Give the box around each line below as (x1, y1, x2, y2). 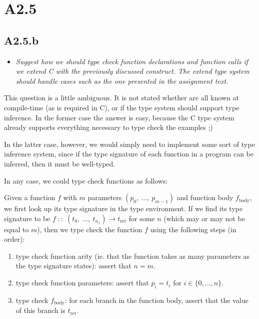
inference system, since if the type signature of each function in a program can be (4, 148, 253, 159)
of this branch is (15, 305, 65, 315)
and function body (176, 192, 233, 203)
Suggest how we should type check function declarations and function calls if (15, 56, 248, 66)
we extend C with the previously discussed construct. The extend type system (15, 66, 249, 76)
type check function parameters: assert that (15, 277, 149, 288)
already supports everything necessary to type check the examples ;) (4, 122, 213, 132)
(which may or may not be (163, 213, 245, 223)
